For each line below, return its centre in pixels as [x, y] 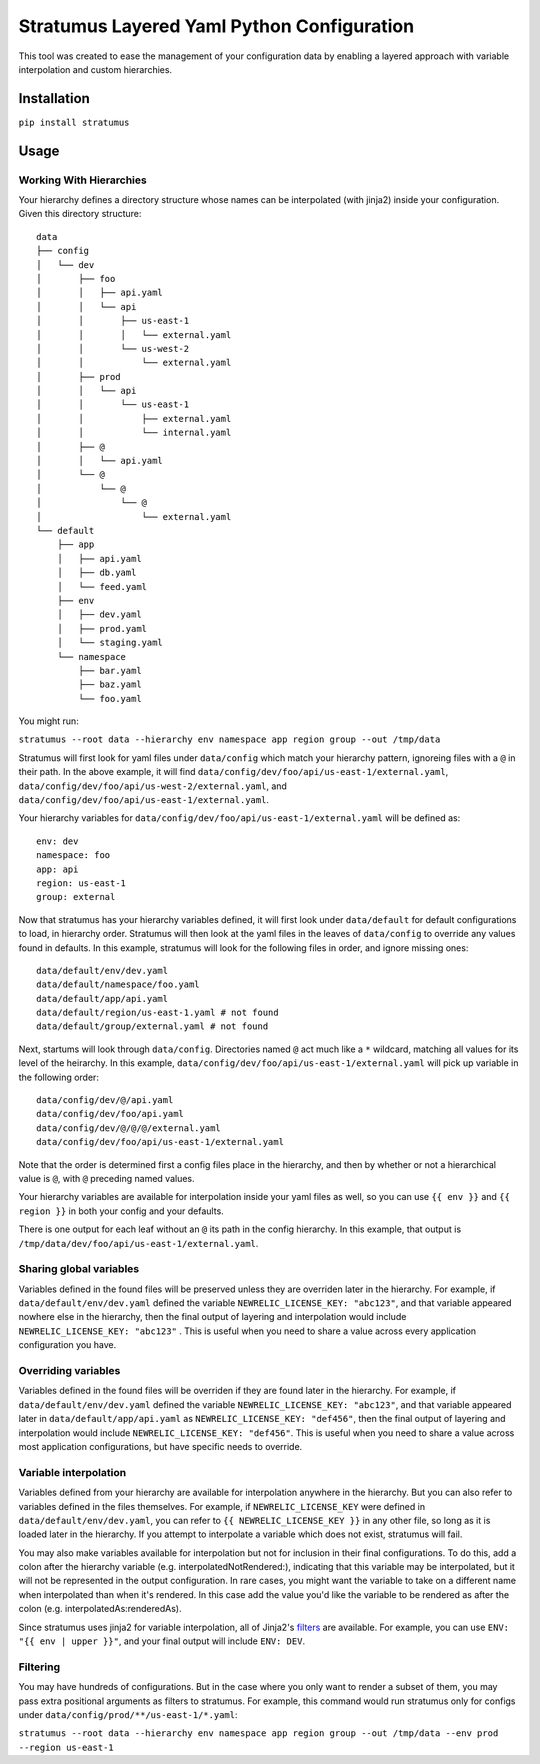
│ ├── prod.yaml [102, 628]
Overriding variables [69, 1371]
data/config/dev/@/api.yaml [105, 1100]
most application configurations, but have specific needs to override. [160, 1446]
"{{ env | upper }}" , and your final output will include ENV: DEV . [161, 1641]
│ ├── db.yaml [96, 573]
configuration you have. [67, 1345]
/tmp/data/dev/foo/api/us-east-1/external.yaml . [138, 1243]
